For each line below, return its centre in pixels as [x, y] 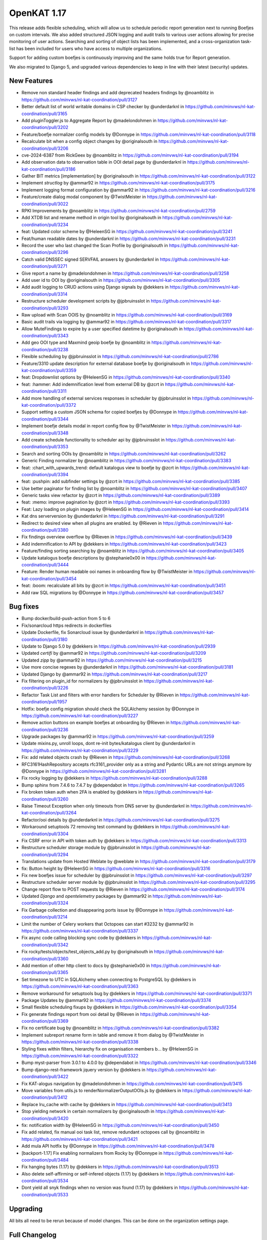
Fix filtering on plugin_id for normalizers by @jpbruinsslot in [82, 681]
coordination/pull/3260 [45, 799]
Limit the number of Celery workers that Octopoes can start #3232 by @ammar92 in [108, 924]
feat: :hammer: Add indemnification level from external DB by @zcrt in [93, 384]
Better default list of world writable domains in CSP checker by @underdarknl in [103, 107]
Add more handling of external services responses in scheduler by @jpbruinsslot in [106, 398]
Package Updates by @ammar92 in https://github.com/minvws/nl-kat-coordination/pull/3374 [116, 1000]
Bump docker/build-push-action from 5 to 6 [66, 619]
